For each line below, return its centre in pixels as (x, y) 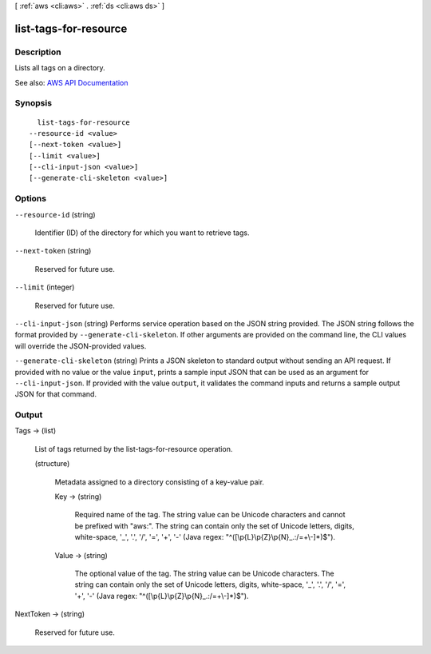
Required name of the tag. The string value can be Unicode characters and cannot (210, 515)
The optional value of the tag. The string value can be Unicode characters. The (204, 573)
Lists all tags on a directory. (60, 68)
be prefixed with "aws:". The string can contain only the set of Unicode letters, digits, (215, 526)
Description (38, 52)
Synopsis (33, 103)
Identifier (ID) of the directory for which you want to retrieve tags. (142, 233)
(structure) (52, 464)
